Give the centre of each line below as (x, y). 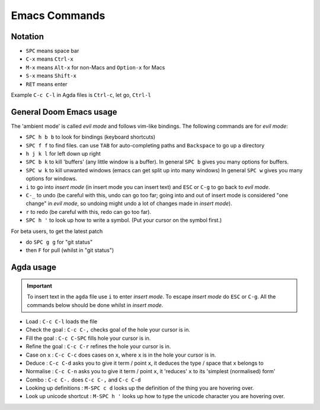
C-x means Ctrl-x (49, 59)
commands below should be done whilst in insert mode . (95, 305)
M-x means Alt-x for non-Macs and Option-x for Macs (95, 67)
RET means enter (47, 84)
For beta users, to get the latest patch (57, 231)
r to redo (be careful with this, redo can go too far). (88, 212)
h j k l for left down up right (63, 154)
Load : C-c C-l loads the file (62, 321)
